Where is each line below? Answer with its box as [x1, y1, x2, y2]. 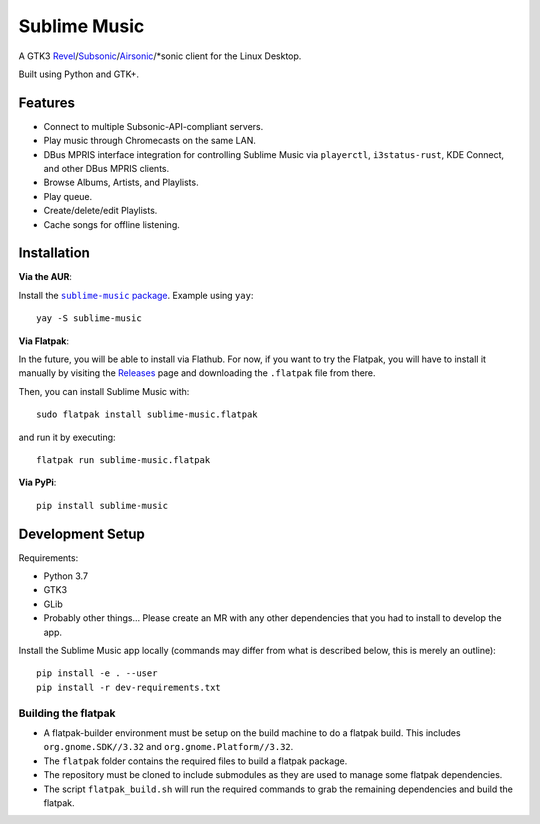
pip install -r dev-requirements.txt [36, 681, 222, 693]
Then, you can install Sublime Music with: [18, 385, 190, 397]
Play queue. [43, 190, 93, 202]
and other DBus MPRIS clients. [43, 163, 170, 175]
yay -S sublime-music [36, 313, 142, 324]
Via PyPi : [18, 476, 57, 489]
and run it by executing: [18, 431, 116, 443]
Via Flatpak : [18, 335, 70, 347]
